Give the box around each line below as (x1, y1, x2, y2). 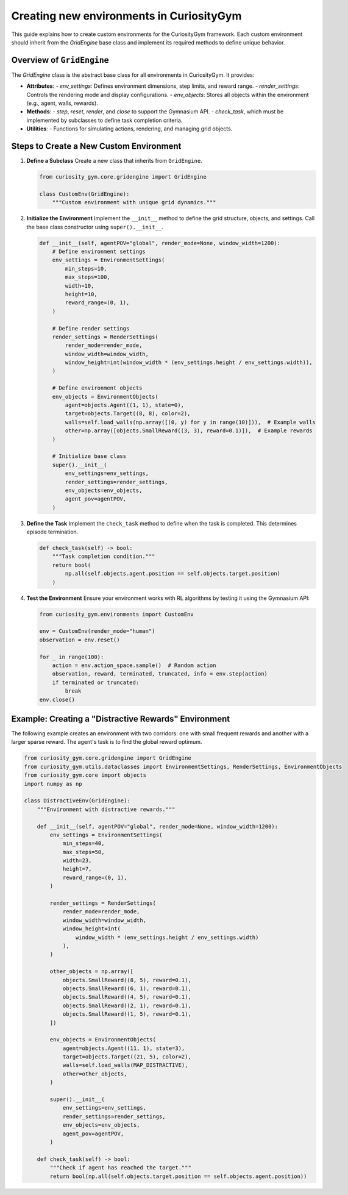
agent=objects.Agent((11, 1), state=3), (62, 1044, 185, 1052)
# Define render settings (52, 325, 130, 332)
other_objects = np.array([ (49, 968, 134, 975)
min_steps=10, (65, 265, 107, 272)
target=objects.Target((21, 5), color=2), (62, 1054, 191, 1060)
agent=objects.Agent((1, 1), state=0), (65, 402, 184, 408)
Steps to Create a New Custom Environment (11, 141, 182, 151)
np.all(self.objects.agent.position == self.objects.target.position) (65, 570, 280, 577)
